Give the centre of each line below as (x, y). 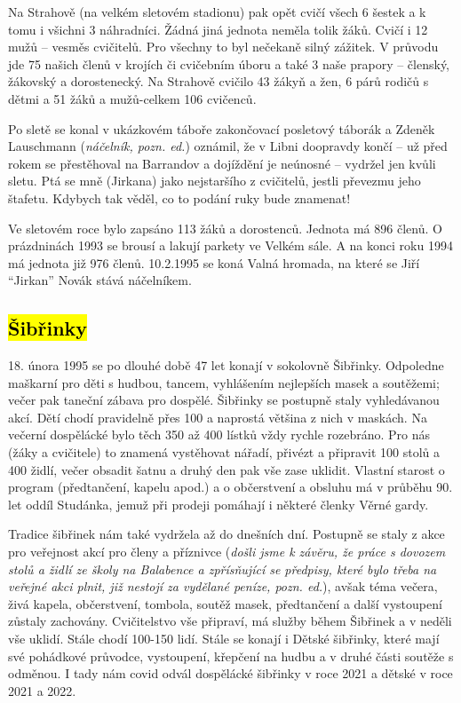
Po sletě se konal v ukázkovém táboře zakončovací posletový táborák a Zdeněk (222, 128)
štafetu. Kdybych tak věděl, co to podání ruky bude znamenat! (179, 197)
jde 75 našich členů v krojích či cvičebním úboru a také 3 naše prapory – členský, (229, 63)
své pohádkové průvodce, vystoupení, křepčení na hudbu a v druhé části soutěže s (231, 656)
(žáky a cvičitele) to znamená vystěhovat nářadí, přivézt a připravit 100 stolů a (224, 452)
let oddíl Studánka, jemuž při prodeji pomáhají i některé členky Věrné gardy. (219, 504)
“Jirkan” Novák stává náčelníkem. (100, 280)
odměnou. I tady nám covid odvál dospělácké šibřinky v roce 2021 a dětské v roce (230, 673)
